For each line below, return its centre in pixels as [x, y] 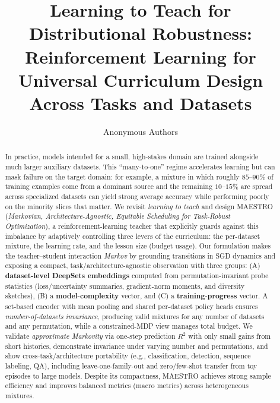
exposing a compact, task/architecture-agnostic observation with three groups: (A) [133, 265]
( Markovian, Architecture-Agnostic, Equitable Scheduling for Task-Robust [117, 216]
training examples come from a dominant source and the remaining [109, 186]
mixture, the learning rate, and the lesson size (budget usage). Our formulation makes [138, 246]
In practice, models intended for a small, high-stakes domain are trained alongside [132, 157]
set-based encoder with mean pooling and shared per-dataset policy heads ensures [131, 306]
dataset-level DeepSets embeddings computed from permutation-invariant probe [137, 276]
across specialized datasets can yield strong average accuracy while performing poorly [137, 196]
